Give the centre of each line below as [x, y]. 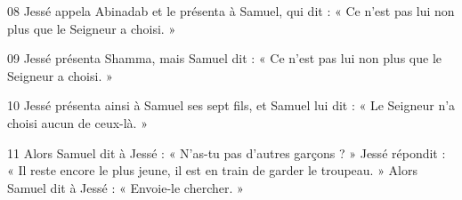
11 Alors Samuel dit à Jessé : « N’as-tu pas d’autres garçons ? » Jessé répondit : [227, 152]
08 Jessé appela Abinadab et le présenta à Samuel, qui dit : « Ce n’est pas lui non [231, 11]
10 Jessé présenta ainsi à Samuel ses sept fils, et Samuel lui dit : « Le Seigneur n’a [231, 105]
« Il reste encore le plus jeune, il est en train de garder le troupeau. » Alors [213, 170]
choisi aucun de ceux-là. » [77, 122]
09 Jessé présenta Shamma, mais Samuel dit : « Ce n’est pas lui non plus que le [224, 58]
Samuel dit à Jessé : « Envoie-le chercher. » [126, 187]
